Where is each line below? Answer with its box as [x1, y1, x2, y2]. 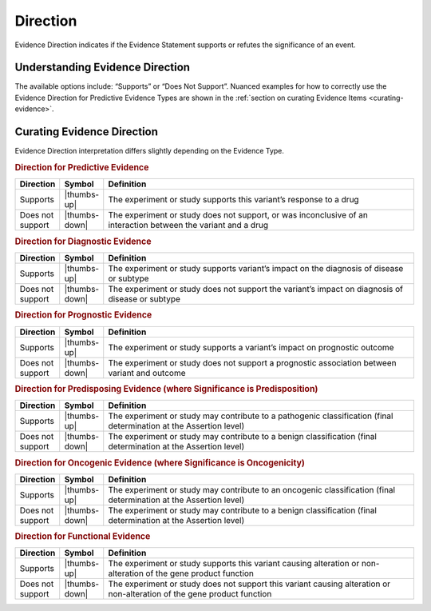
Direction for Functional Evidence [14, 531, 151, 542]
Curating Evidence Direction [14, 125, 159, 139]
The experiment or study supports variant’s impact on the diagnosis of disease [108, 262, 404, 274]
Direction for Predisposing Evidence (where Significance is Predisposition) [14, 383, 318, 394]
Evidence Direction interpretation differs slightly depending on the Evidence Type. [14, 146, 285, 156]
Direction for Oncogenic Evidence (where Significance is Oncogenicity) [14, 457, 305, 468]
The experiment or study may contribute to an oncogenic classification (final [108, 484, 395, 495]
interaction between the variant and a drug [108, 220, 269, 231]
